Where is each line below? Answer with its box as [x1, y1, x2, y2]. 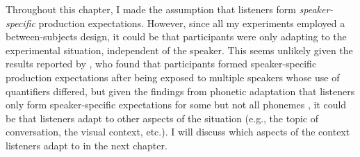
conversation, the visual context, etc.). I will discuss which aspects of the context [6, 124, 350, 139]
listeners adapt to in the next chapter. [6, 138, 167, 152]
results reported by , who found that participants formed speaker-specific [6, 56, 317, 71]
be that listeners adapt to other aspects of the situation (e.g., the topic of [6, 110, 319, 125]
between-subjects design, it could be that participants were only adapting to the [6, 29, 347, 44]
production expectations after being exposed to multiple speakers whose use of [6, 69, 340, 84]
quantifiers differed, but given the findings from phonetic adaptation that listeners [6, 83, 355, 98]
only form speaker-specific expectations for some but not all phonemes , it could [6, 97, 347, 112]
